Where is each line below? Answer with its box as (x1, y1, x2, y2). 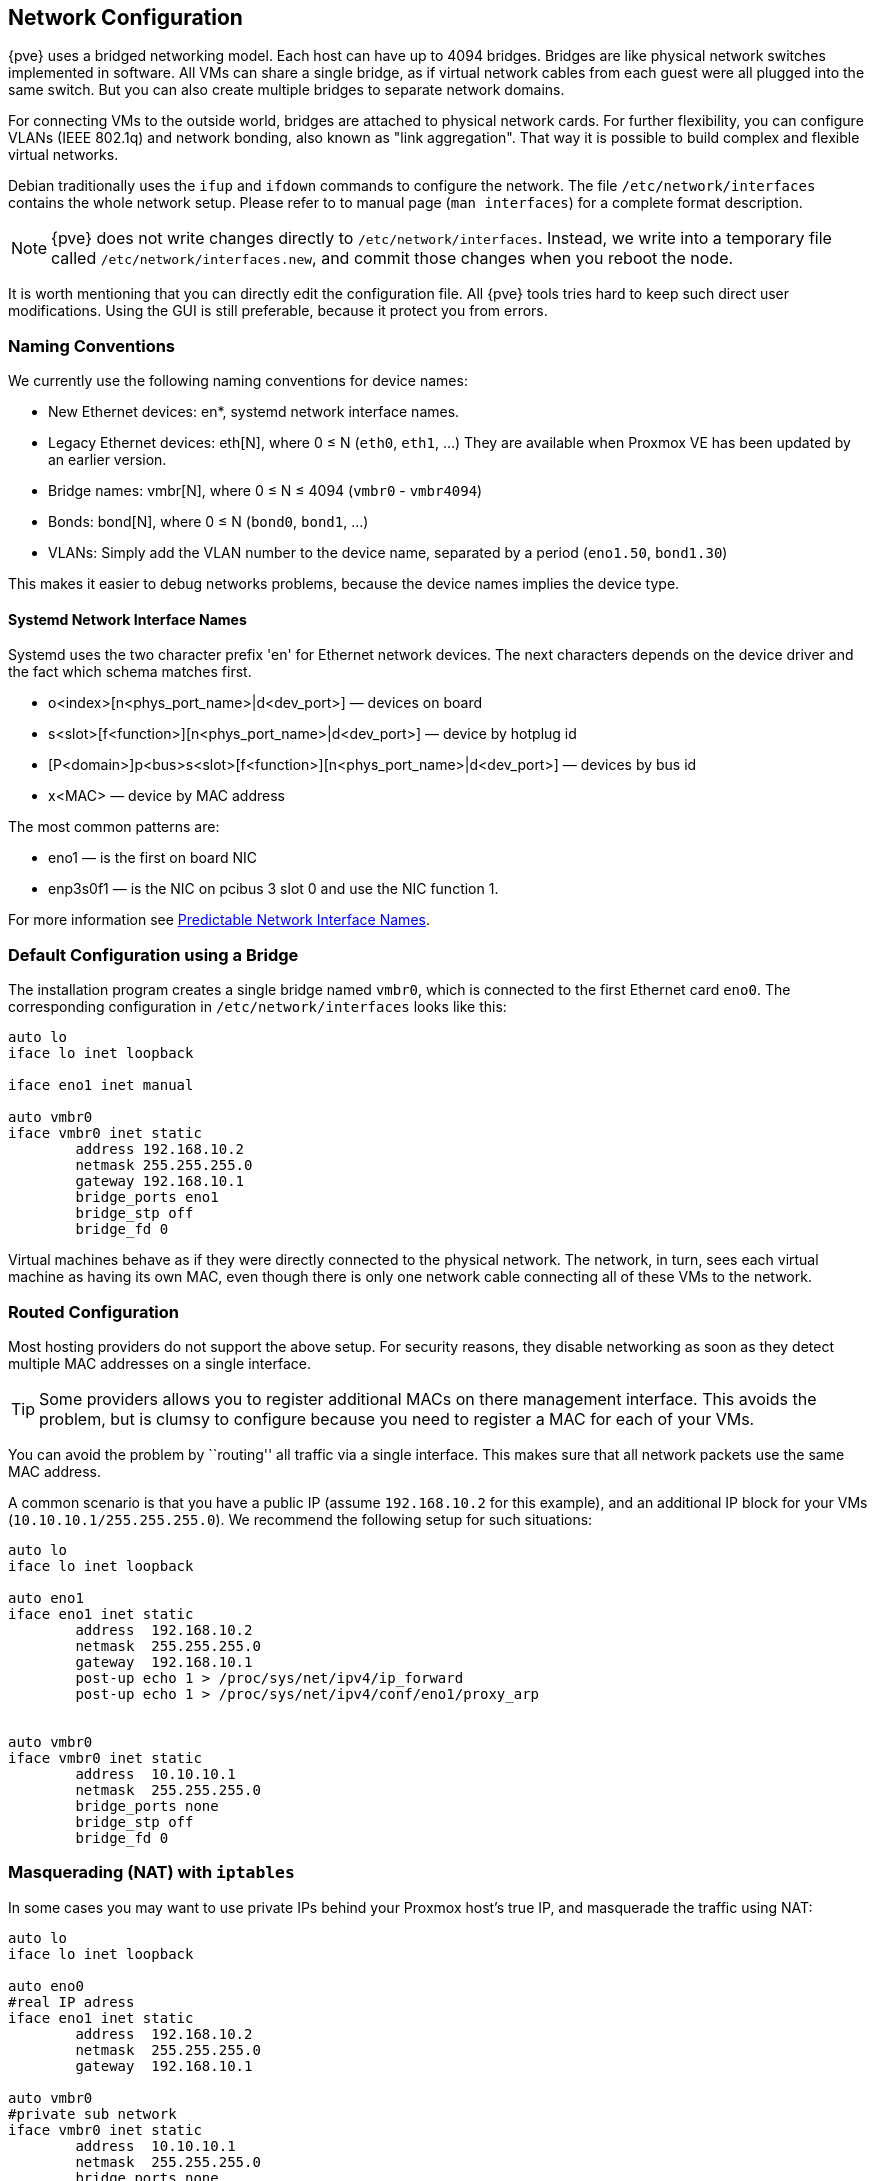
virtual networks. (8, 146, 119, 164)
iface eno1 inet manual (8, 1077, 194, 1094)
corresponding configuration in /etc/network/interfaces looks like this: (8, 998, 507, 1016)
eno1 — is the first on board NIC (48, 849, 258, 867)
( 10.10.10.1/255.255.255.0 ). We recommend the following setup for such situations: (8, 1510, 593, 1528)
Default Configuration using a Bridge (8, 944, 299, 965)
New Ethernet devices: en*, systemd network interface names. (48, 403, 460, 421)
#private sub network (8, 2105, 177, 2122)
